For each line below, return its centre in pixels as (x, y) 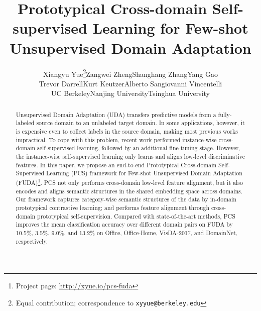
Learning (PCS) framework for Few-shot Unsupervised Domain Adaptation (144, 173)
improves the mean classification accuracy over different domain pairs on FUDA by (124, 224)
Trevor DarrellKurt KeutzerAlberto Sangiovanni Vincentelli (130, 83)
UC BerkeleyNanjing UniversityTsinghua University (130, 93)
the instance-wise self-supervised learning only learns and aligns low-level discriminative (130, 157)
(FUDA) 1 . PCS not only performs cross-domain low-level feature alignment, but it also (129, 181)
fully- (225, 114)
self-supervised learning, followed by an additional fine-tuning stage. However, (139, 148)
